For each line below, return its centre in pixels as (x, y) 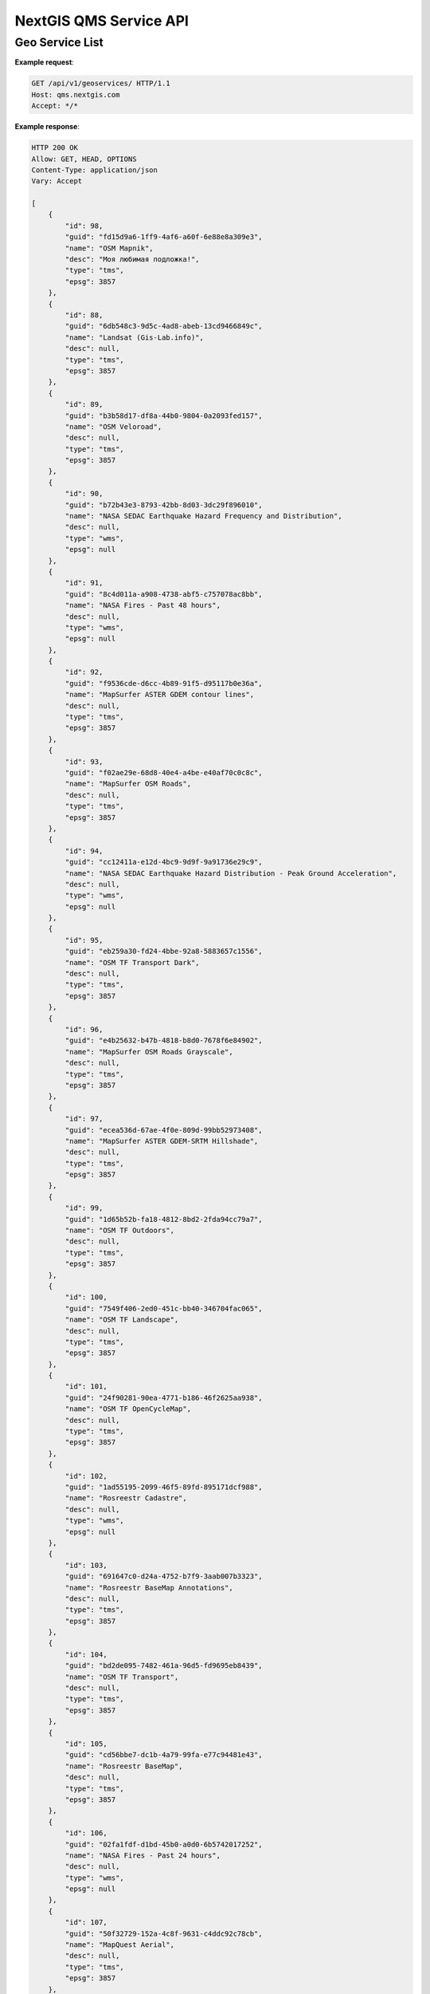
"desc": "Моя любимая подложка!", (132, 260)
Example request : (45, 62)
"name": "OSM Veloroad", (113, 426)
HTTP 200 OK (55, 148)
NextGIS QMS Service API (102, 21)
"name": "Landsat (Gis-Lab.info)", (135, 337)
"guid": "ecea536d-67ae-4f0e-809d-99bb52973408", (164, 1130)
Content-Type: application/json (95, 170)
